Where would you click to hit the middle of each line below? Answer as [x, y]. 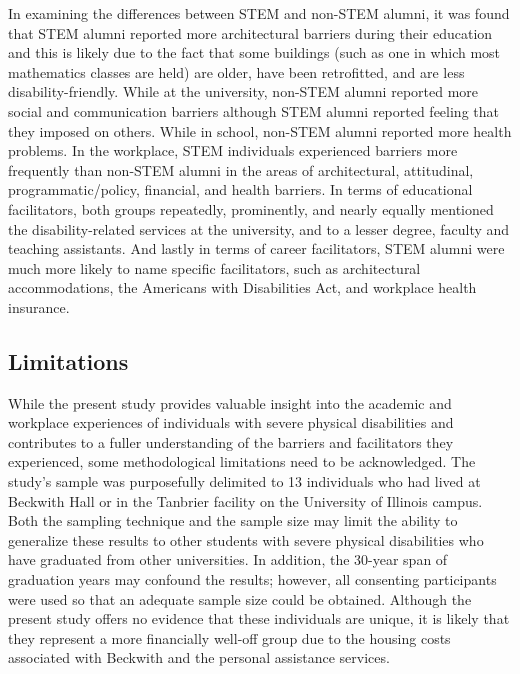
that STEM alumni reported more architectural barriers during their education [250, 32]
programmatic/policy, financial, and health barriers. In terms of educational [240, 189]
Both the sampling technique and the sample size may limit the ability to [233, 520]
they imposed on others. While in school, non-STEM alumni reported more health [260, 130]
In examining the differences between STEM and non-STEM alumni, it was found [259, 13]
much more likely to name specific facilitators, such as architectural [214, 267]
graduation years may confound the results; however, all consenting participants [252, 579]
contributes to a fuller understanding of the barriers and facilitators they [231, 441]
